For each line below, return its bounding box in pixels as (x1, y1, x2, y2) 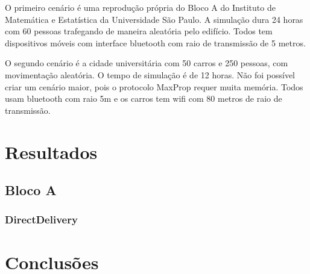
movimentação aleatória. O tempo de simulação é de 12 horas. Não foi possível (5, 68, 295, 81)
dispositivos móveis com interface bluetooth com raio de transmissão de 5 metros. (5, 36, 306, 49)
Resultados (5, 139, 98, 164)
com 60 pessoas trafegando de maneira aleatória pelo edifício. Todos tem (5, 25, 273, 37)
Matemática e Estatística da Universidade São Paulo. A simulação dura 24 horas (5, 13, 303, 25)
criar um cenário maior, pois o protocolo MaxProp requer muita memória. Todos (5, 80, 303, 93)
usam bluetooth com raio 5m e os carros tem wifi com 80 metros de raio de (5, 92, 282, 105)
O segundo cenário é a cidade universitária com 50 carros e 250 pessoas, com (5, 57, 288, 69)
